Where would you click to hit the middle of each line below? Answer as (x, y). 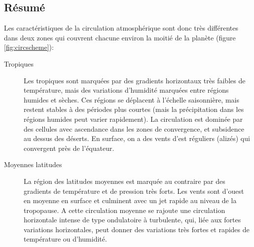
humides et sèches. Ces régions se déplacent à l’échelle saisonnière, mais (131, 99)
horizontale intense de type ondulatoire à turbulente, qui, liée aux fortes (132, 220)
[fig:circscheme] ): (29, 47)
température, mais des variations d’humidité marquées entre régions (126, 90)
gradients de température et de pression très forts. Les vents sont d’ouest (134, 191)
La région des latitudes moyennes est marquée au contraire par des (125, 181)
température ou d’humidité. (65, 239)
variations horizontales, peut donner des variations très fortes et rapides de (137, 229)
